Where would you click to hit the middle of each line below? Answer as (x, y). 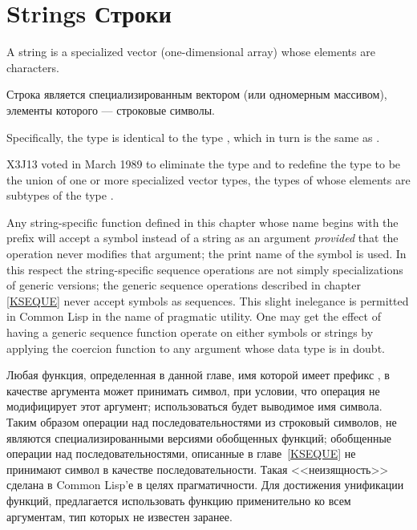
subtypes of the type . (60, 195)
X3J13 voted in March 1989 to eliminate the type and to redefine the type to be (204, 164)
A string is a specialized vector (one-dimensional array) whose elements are (191, 52)
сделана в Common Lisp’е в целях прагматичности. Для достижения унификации (205, 485)
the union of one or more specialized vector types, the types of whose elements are (208, 179)
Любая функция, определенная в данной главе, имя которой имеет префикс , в (198, 375)
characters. (33, 67)
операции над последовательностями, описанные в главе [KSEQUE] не (181, 453)
